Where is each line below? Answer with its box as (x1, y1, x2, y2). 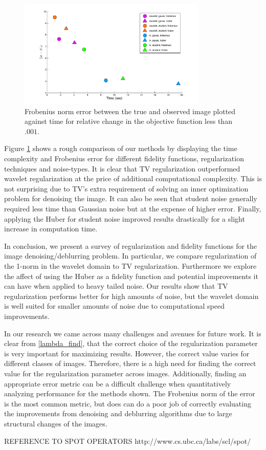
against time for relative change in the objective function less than (25, 116, 232, 126)
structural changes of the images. (4, 418, 107, 428)
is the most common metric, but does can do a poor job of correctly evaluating (4, 398, 251, 409)
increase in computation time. (4, 223, 98, 234)
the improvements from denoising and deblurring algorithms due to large (4, 408, 232, 419)
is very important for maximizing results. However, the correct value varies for (4, 348, 250, 358)
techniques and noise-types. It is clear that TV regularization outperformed (4, 163, 240, 174)
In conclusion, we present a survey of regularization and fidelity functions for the (4, 240, 257, 251)
